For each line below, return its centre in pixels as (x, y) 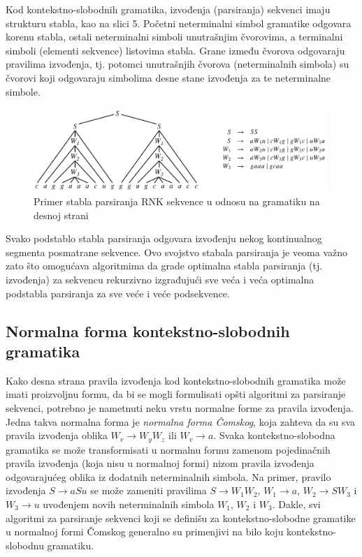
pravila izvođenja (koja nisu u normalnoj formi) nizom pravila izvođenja (160, 463)
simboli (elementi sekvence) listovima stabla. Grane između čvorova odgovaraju (175, 50)
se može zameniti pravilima (149, 490)
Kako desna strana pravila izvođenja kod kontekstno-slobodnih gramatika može (176, 380)
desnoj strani (61, 215)
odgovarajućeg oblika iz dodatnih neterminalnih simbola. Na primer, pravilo (168, 476)
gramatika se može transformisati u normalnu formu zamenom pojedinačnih (168, 449)
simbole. (23, 91)
